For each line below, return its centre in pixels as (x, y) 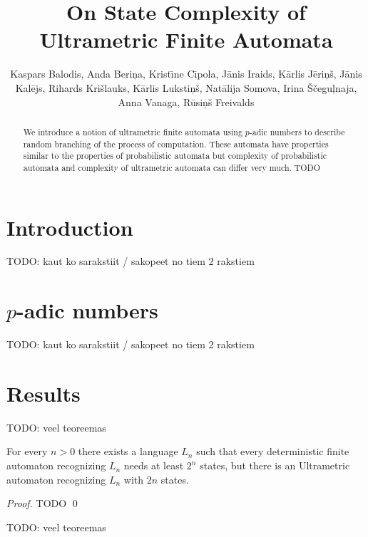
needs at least (154, 465)
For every (27, 451)
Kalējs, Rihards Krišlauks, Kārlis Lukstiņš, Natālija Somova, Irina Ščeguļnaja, (186, 87)
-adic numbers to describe (297, 131)
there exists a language (128, 451)
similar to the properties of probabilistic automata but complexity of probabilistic (175, 156)
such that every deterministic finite (273, 451)
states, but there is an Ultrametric (275, 465)
